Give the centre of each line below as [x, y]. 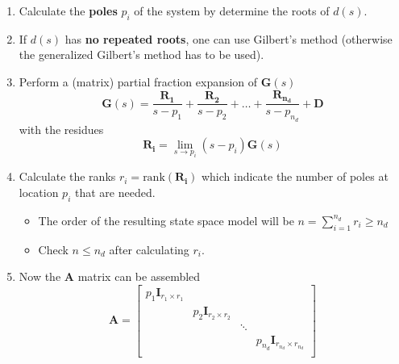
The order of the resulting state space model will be [166, 220]
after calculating [149, 249]
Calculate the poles [68, 10]
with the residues [61, 129]
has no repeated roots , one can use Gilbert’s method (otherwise [229, 38]
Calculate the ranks [67, 176]
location [39, 192]
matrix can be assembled [139, 276]
